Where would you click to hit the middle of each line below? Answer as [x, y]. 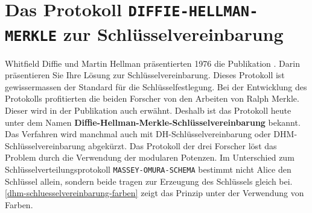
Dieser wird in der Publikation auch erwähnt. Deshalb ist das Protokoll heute [148, 110]
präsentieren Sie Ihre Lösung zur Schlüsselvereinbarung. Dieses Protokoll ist [145, 75]
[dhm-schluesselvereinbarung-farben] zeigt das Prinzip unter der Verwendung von [154, 193]
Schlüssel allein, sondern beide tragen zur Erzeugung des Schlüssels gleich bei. [149, 181]
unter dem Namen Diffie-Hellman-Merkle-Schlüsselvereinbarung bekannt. [153, 122]
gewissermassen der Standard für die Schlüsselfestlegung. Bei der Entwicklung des [156, 86]
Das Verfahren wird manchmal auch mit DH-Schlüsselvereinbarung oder [138, 134]
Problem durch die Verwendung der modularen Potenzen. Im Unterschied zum [150, 157]
